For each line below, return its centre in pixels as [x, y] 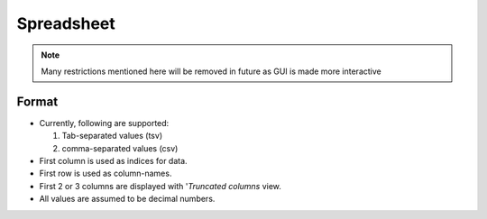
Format [37, 101]
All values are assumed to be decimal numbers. [127, 199]
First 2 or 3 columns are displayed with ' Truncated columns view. [160, 186]
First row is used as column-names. [106, 173]
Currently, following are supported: [104, 123]
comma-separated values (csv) [120, 148]
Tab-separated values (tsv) [112, 136]
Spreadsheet [66, 23]
